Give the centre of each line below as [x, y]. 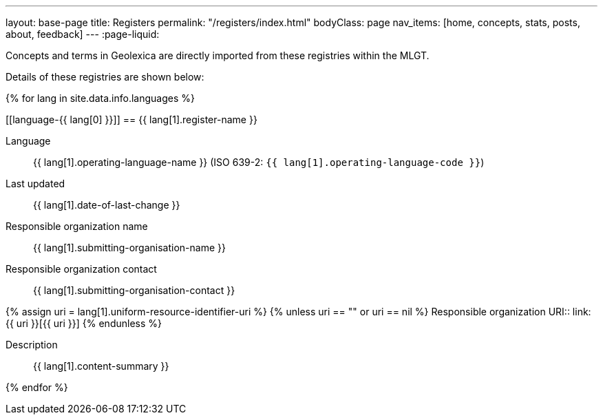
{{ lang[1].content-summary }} [101, 366]
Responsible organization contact [81, 269]
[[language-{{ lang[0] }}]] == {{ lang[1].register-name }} [131, 119]
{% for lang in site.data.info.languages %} [100, 98]
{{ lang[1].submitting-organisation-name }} [129, 248]
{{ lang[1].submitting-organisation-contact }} [134, 290]
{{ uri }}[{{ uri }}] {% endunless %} [84, 323]
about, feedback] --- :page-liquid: [83, 34]
